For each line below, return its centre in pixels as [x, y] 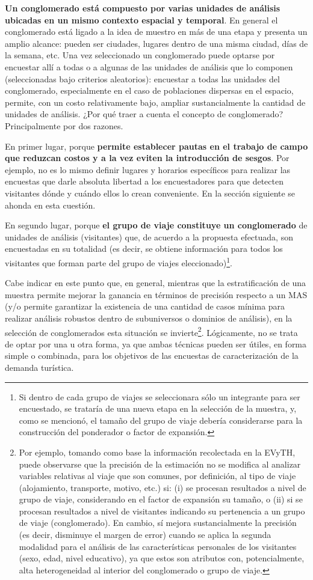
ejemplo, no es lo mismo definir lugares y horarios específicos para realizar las [148, 169]
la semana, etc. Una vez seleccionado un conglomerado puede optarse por [140, 55]
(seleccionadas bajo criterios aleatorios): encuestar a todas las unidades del [142, 78]
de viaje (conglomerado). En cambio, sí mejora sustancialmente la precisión [158, 523]
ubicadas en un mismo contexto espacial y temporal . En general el [141, 20]
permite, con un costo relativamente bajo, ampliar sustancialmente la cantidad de [155, 102]
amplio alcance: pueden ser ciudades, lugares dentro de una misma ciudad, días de [156, 43]
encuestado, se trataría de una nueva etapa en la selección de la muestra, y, [158, 408]
